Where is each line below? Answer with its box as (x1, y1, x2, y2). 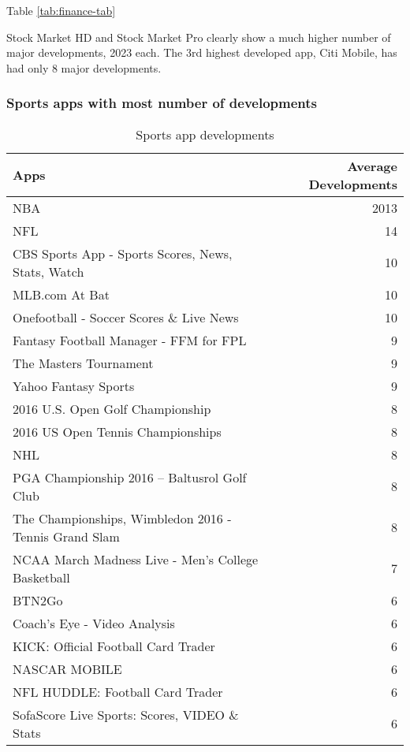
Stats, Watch (13, 262, 84, 281)
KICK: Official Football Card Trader (13, 636, 215, 655)
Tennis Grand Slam (13, 527, 120, 545)
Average (347, 156, 397, 175)
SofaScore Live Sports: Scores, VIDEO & (13, 705, 239, 724)
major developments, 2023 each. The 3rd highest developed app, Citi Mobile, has (6, 44, 397, 61)
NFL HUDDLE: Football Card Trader (13, 682, 223, 701)
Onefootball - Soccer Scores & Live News (13, 307, 239, 326)
